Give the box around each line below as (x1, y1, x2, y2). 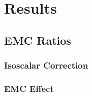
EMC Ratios (4, 32, 71, 48)
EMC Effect (4, 82, 54, 94)
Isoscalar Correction (4, 59, 88, 72)
